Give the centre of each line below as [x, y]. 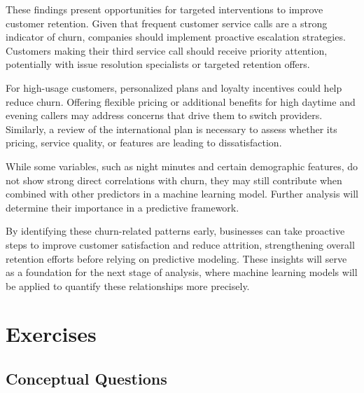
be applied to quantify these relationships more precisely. [128, 285]
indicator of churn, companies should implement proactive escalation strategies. [176, 37]
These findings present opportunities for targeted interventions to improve [164, 9]
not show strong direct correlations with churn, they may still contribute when [174, 180]
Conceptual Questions [86, 379]
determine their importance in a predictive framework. [122, 207]
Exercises [51, 334]
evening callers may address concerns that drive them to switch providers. [164, 115]
